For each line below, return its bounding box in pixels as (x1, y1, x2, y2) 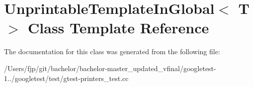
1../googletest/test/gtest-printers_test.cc (4, 73, 129, 83)
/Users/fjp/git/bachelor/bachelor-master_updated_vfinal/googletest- (4, 63, 216, 73)
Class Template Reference (28, 17, 209, 38)
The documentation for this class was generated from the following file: (4, 46, 220, 57)
